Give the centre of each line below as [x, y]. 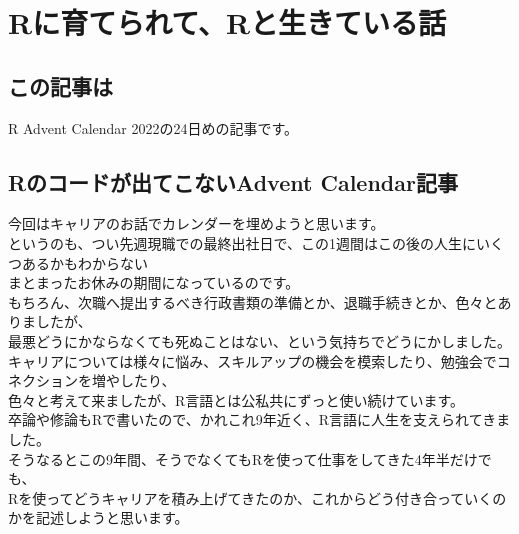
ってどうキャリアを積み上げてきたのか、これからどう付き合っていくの [276, 497]
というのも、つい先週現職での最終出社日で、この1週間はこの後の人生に [242, 242]
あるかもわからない [84, 262]
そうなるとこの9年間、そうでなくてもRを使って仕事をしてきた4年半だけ [243, 458]
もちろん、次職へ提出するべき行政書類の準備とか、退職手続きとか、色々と [253, 301]
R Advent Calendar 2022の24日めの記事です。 [153, 127]
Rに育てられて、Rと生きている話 [227, 22]
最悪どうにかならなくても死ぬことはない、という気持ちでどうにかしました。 [259, 340]
